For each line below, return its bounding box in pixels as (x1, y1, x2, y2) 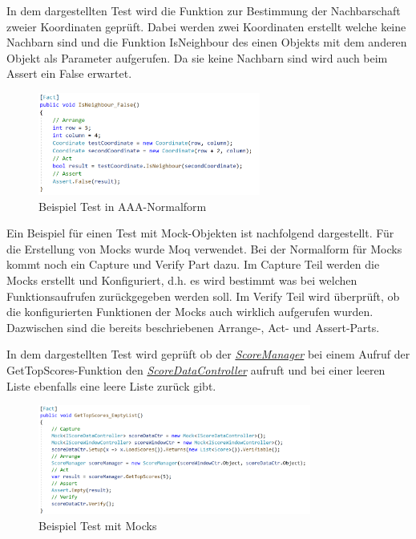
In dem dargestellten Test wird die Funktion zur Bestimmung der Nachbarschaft (6, 2, 401, 18)
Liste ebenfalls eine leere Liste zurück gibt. (6, 377, 216, 394)
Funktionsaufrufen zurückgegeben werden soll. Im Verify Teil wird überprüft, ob (6, 287, 400, 304)
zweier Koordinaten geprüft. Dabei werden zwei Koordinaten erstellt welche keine (6, 18, 406, 34)
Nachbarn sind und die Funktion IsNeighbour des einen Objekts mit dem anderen (6, 34, 407, 51)
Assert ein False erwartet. (6, 65, 132, 82)
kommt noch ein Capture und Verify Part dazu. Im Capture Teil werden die (6, 256, 380, 273)
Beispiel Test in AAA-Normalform (38, 197, 207, 214)
